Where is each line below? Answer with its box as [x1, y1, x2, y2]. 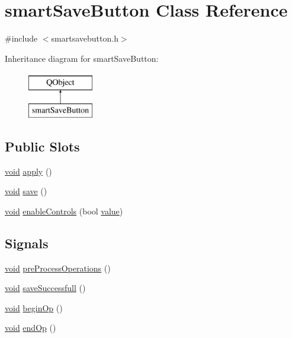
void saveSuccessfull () [5, 282, 86, 294]
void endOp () [5, 321, 56, 334]
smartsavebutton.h [51, 32, 118, 45]
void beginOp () [5, 301, 63, 314]
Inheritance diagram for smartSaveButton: [5, 52, 159, 64]
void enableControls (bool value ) [5, 204, 123, 217]
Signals [5, 233, 49, 252]
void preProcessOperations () [5, 261, 111, 274]
